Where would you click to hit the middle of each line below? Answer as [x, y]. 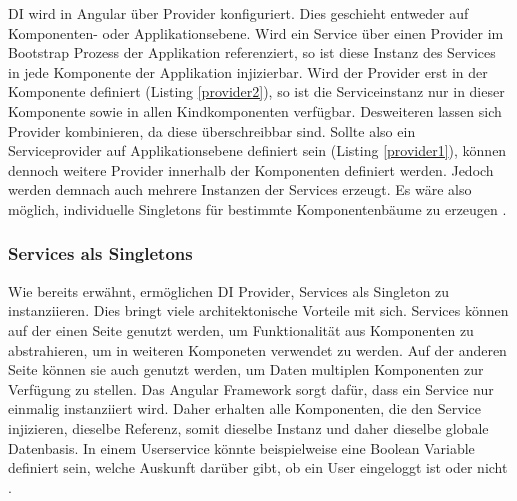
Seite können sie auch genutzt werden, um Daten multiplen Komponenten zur [246, 369]
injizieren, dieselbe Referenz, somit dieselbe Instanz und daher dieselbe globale [248, 427]
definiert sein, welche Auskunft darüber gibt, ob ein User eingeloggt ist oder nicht [258, 467]
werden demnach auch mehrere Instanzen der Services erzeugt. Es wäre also [240, 189]
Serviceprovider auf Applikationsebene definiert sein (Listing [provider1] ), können [257, 150]
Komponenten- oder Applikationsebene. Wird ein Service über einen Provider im [256, 32]
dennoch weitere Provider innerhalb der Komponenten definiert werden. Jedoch [251, 169]
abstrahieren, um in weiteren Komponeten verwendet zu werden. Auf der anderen [257, 349]
